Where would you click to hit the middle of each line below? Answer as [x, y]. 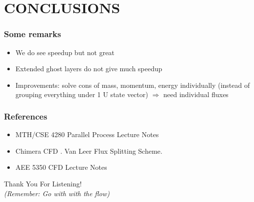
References [26, 116]
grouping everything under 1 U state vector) [82, 94]
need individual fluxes [196, 94]
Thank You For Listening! [43, 183]
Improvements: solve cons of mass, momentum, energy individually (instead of [133, 85]
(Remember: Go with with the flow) [57, 193]
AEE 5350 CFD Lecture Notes [61, 167]
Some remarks [33, 34]
